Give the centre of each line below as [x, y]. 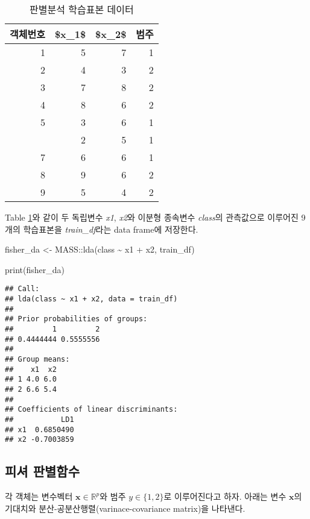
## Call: [22, 289]
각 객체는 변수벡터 [39, 496]
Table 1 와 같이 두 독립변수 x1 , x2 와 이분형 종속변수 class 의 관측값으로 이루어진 [152, 217]
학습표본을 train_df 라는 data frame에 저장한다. [111, 229]
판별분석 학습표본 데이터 [82, 9]
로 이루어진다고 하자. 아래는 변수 [225, 496]
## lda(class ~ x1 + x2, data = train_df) [91, 299]
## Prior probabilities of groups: [76, 319]
